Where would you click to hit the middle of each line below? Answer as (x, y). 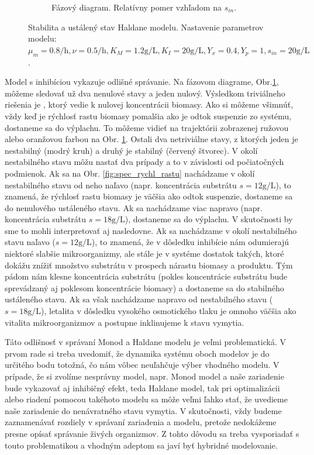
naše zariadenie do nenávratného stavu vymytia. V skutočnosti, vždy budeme (143, 410)
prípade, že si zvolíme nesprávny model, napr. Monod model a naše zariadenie (144, 376)
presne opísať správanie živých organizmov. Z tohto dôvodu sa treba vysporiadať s (152, 433)
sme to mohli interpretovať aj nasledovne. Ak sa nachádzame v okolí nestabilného (151, 230)
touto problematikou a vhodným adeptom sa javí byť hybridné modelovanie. (141, 445)
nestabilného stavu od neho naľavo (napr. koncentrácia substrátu (121, 185)
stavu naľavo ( (30, 242)
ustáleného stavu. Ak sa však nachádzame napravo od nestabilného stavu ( (139, 299)
